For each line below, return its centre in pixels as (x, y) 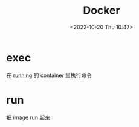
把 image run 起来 (28, 117)
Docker (102, 11)
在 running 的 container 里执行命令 (49, 75)
